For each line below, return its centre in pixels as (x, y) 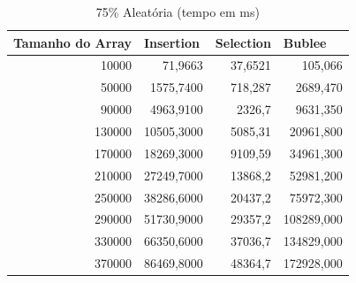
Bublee (305, 42)
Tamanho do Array (72, 42)
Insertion (172, 42)
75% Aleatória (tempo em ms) (178, 11)
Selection (243, 42)
